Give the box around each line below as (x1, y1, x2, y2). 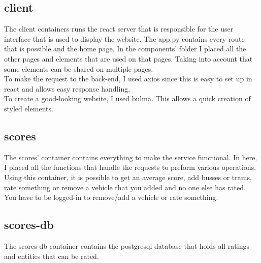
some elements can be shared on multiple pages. (4, 63, 153, 74)
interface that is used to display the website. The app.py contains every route (4, 33, 245, 44)
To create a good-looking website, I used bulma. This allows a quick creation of (4, 93, 251, 104)
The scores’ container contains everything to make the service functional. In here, (4, 152, 257, 162)
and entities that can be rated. (4, 250, 99, 261)
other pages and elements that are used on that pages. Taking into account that (4, 53, 253, 64)
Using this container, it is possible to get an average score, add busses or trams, (4, 171, 252, 182)
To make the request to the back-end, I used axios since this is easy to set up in (4, 73, 252, 84)
